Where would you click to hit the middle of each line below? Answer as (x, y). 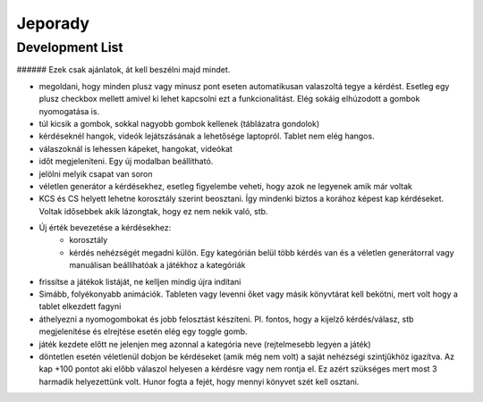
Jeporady (53, 23)
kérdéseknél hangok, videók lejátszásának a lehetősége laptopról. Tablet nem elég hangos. (207, 136)
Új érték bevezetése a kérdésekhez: (105, 228)
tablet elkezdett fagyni (80, 306)
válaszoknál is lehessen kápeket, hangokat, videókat (136, 148)
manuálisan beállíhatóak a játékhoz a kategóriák (157, 265)
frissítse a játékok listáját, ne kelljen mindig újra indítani (140, 281)
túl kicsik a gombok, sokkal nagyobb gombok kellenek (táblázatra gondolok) (179, 123)
